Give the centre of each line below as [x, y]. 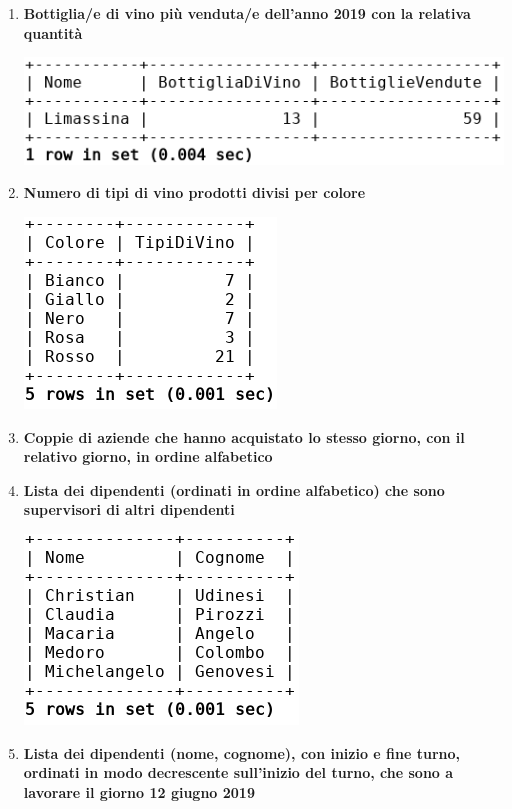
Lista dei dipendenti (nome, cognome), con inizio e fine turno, [242, 752]
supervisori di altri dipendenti [129, 509]
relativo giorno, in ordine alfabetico [148, 456]
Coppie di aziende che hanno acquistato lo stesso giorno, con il [244, 436]
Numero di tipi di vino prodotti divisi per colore [194, 192]
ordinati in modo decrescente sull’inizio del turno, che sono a [238, 772]
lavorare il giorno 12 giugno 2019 [139, 791]
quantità [53, 32]
